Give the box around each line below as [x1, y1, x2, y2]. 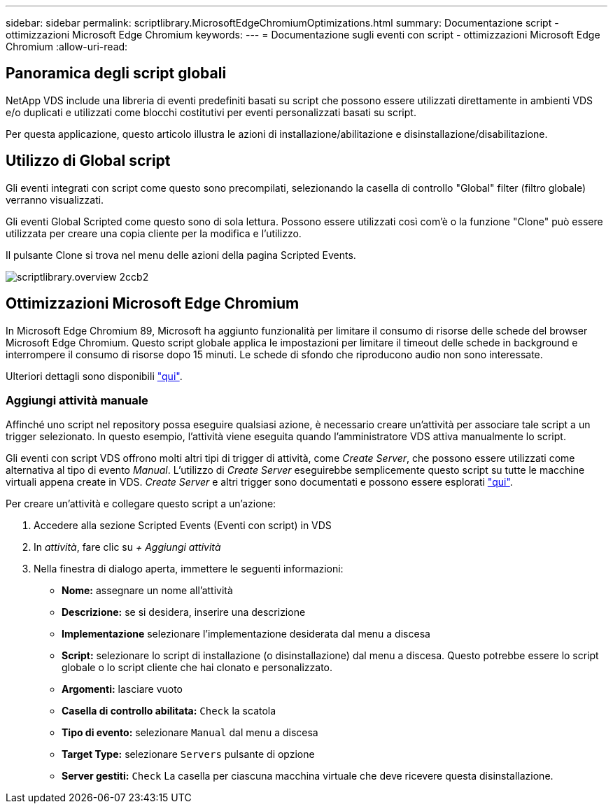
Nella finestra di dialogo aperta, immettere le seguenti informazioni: [34, 563, 344, 575]
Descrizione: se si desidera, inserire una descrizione [62, 606, 306, 619]
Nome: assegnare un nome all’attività [62, 584, 233, 597]
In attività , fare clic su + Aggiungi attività [34, 541, 221, 554]
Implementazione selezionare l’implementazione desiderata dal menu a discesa [62, 628, 430, 640]
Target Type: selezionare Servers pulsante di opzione [62, 748, 315, 761]
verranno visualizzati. [6, 193, 104, 206]
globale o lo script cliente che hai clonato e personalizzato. [62, 661, 333, 674]
